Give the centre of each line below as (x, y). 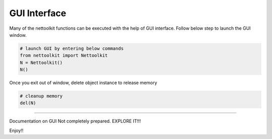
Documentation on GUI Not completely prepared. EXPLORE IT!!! (75, 121)
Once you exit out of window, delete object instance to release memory (83, 83)
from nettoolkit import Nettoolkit (64, 56)
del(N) (28, 103)
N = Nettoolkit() (41, 62)
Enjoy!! (16, 130)
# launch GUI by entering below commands (72, 48)
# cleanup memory (41, 96)
